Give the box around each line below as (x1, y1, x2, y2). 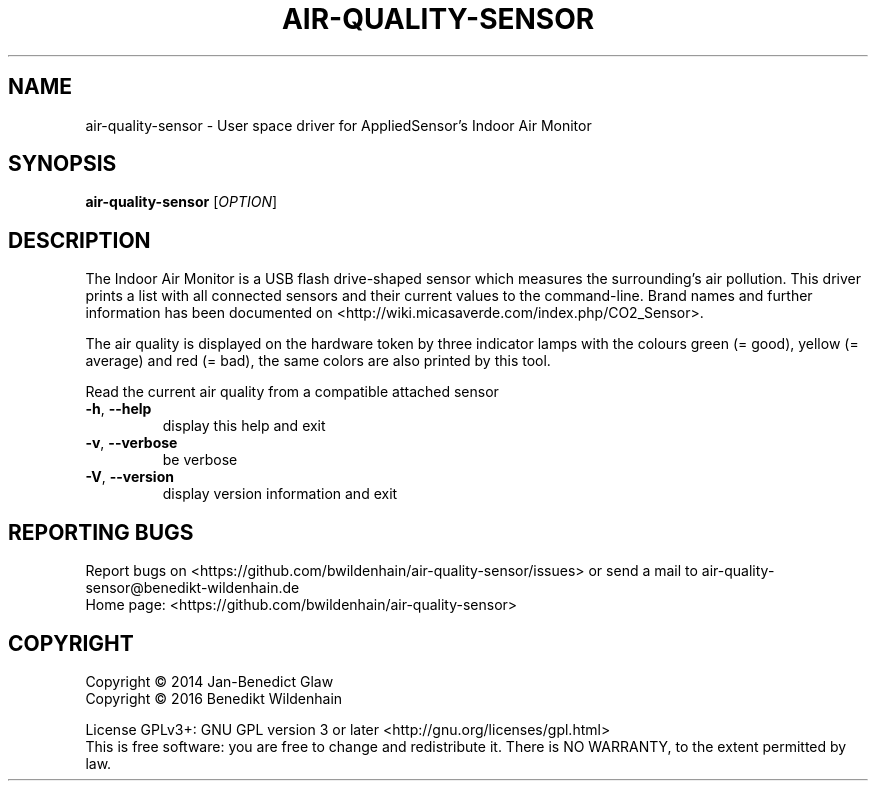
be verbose (162, 451, 238, 469)
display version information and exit (162, 485, 398, 503)
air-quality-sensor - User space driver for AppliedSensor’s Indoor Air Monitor (85, 116, 592, 134)
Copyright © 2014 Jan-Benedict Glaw (85, 672, 334, 690)
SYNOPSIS (8, 151, 117, 177)
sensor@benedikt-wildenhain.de (85, 579, 300, 597)
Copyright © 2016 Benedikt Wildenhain (85, 689, 343, 707)
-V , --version (85, 468, 174, 486)
